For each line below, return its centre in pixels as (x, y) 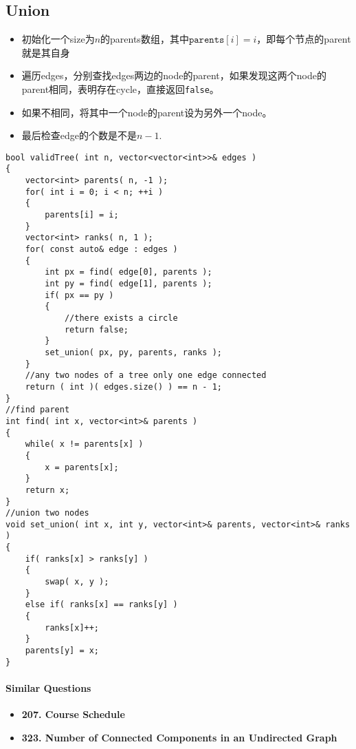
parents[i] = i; (82, 215)
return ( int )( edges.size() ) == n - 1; (123, 387)
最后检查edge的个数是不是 (79, 135)
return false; (96, 329)
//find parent (38, 410)
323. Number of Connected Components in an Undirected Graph (179, 737)
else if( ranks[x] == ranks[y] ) (101, 605)
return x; (47, 490)
